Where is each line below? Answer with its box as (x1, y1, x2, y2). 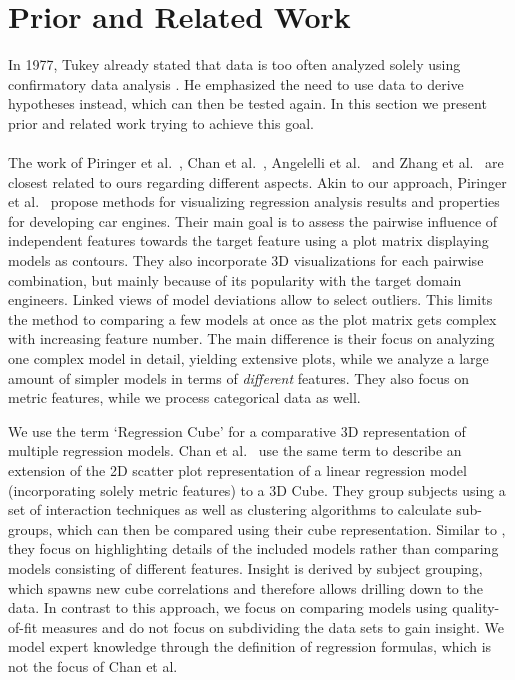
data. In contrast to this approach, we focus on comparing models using (8, 597, 448, 618)
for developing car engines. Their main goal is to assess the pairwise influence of (8, 210, 498, 231)
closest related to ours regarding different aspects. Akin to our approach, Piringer (8, 171, 507, 192)
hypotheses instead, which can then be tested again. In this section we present (8, 93, 487, 114)
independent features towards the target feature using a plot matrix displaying (8, 230, 489, 251)
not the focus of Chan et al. (8, 655, 178, 676)
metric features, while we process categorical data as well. (8, 387, 361, 408)
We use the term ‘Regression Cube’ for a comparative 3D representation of (8, 420, 466, 441)
